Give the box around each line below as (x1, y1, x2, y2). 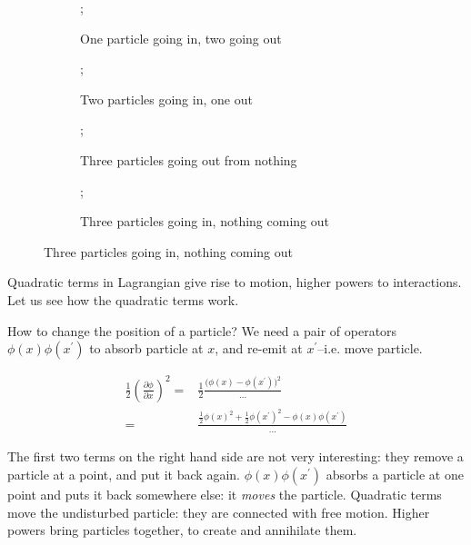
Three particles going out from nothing (80, 150, 297, 169)
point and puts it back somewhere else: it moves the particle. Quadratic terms (7, 484, 442, 503)
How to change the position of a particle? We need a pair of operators (7, 321, 397, 340)
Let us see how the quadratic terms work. (7, 290, 239, 309)
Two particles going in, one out (80, 89, 253, 108)
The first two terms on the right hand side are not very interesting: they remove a (7, 447, 464, 466)
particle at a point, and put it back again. (7, 464, 240, 483)
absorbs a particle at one (326, 464, 464, 483)
